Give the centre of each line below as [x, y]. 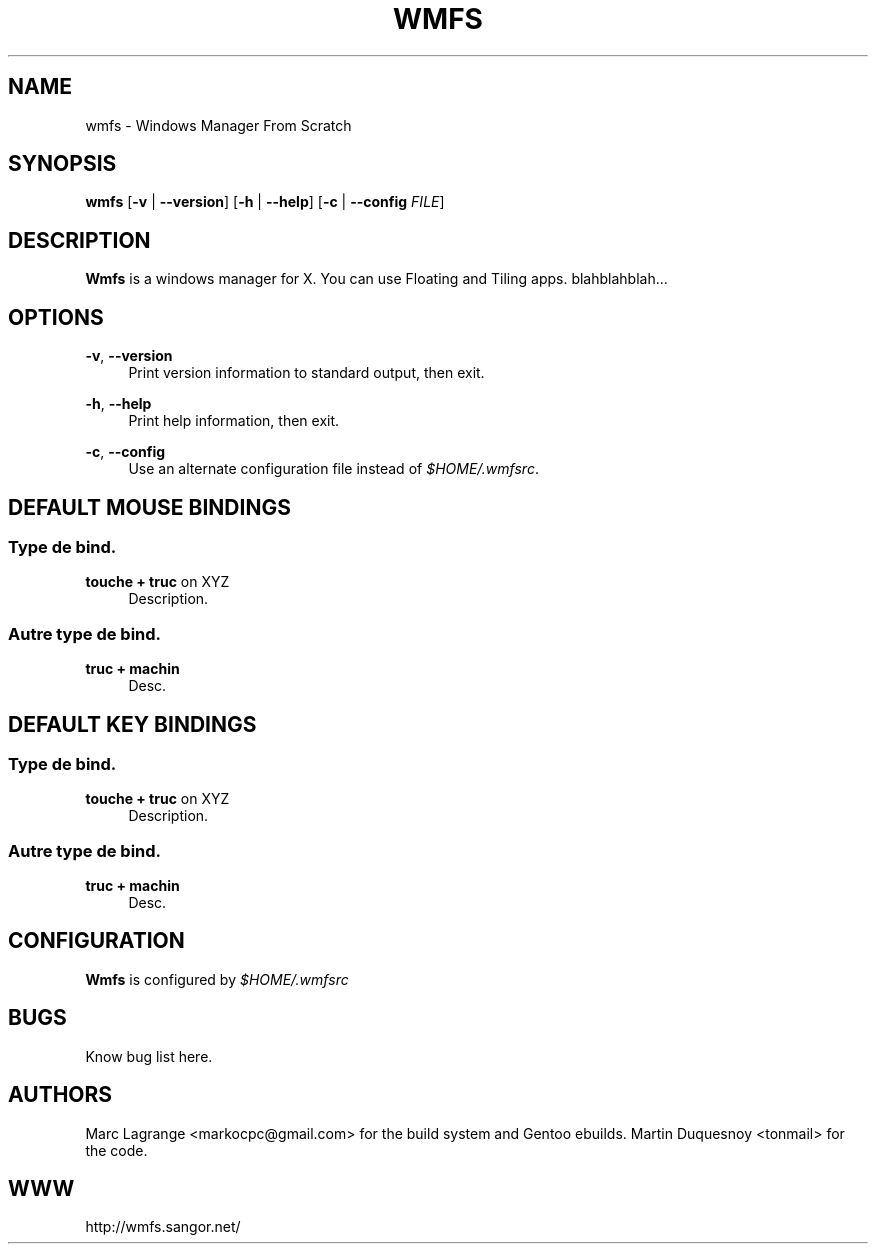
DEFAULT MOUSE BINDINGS [149, 507]
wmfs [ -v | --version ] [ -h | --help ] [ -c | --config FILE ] [265, 202]
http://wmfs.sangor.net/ [163, 1227]
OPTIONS [56, 317]
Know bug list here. [149, 1056]
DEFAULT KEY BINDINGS [132, 724]
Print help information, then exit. [234, 421]
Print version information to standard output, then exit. [306, 373]
